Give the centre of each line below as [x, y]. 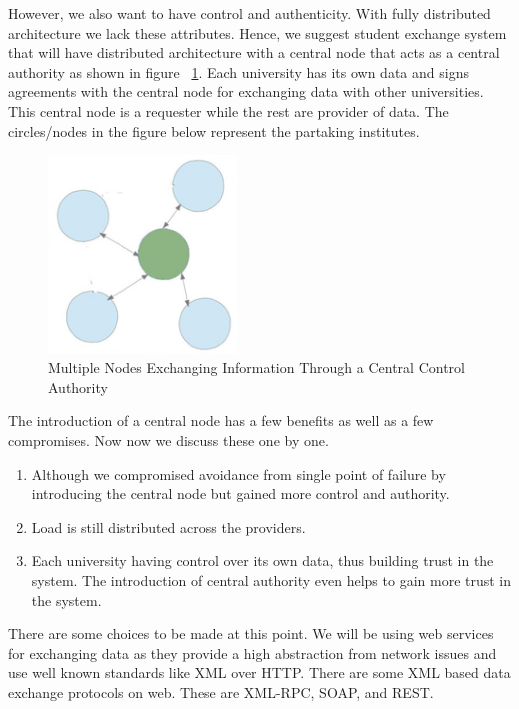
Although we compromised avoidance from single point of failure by [238, 473]
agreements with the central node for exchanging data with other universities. [246, 91]
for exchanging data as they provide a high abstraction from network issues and [252, 652]
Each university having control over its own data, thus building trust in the [262, 560]
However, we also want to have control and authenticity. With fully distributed [249, 13]
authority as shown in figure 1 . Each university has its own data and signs [238, 71]
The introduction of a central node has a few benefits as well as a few [221, 420]
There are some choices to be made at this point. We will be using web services [251, 633]
